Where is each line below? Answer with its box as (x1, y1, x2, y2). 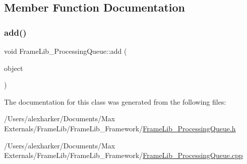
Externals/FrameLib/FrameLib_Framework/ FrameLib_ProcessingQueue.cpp (4, 150, 243, 160)
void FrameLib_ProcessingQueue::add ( (4, 46, 127, 56)
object (4, 62, 23, 73)
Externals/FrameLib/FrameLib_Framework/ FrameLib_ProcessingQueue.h (4, 123, 236, 133)
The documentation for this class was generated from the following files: (4, 96, 226, 107)
